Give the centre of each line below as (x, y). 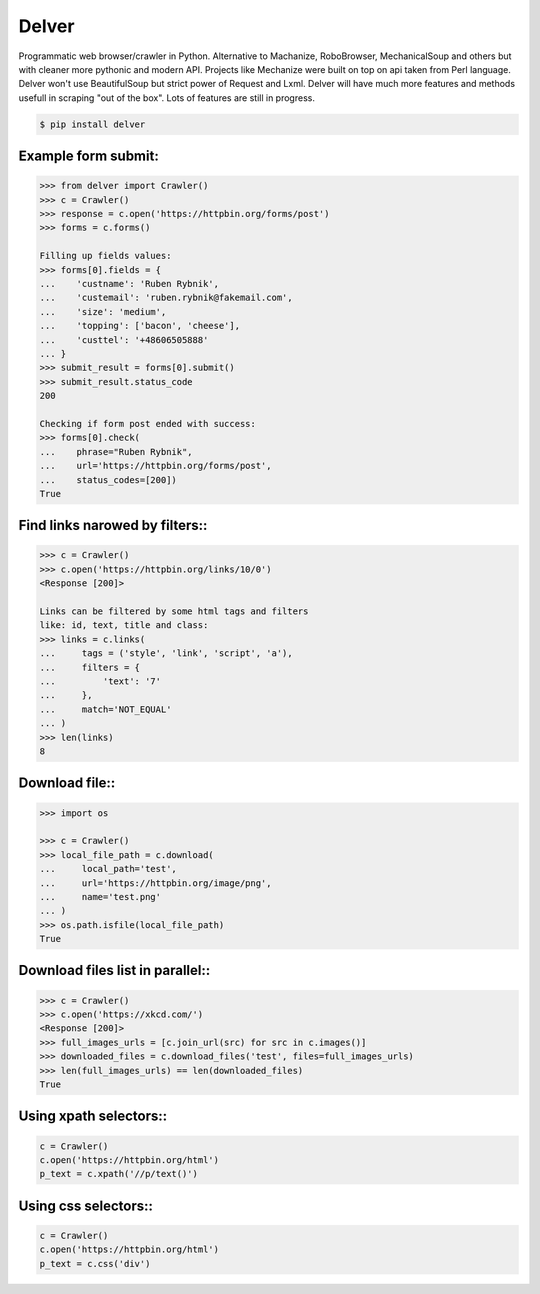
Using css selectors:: (86, 1205)
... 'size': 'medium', (103, 311)
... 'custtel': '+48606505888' (124, 339)
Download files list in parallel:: (114, 970)
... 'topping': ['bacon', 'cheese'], (139, 326)
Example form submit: (88, 156)
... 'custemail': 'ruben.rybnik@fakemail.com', (166, 298)
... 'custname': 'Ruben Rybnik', (129, 284)
